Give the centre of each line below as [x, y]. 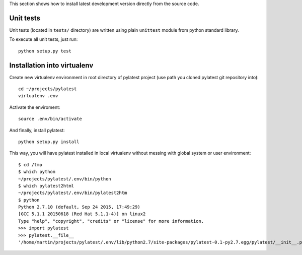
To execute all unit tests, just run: [44, 39]
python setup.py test [45, 51]
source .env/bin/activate [50, 119]
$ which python [37, 172]
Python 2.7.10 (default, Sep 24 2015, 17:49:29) [79, 207]
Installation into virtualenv [51, 65]
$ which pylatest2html [46, 186]
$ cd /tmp [30, 165]
